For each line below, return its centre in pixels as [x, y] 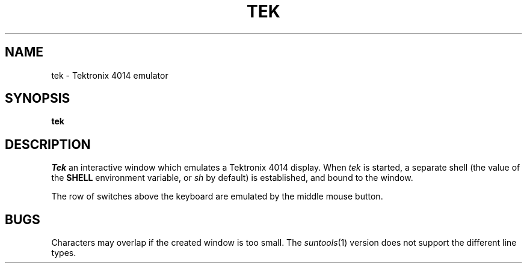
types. [64, 253]
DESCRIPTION [48, 144]
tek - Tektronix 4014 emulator [110, 75]
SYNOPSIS [38, 99]
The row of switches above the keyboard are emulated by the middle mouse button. [217, 196]
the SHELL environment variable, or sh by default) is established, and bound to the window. [232, 178]
